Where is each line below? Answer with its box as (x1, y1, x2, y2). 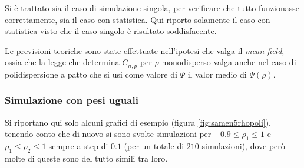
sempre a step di (48, 140, 108, 152)
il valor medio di (187, 68, 247, 80)
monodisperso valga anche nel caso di (161, 56, 296, 68)
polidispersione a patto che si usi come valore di (5, 68, 177, 80)
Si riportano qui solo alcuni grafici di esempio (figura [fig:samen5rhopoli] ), (5, 116, 272, 128)
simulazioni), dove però (201, 140, 285, 152)
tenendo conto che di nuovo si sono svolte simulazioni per (5, 127, 212, 140)
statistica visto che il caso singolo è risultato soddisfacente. (5, 25, 217, 37)
